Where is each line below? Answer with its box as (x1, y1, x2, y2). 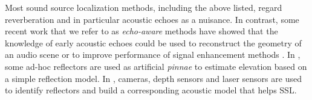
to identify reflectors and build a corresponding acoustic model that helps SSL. (5, 84, 297, 96)
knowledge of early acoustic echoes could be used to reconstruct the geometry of (5, 36, 302, 49)
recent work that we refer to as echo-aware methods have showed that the (5, 25, 278, 37)
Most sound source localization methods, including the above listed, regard (5, 1, 282, 13)
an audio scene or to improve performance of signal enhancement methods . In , (5, 48, 301, 61)
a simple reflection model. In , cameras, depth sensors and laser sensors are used (5, 72, 302, 84)
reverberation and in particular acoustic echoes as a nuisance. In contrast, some (5, 13, 299, 25)
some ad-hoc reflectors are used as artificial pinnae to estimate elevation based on (5, 60, 307, 72)
